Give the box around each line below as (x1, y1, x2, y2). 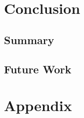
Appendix (4, 95, 72, 116)
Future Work (4, 61, 72, 76)
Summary (4, 32, 54, 47)
